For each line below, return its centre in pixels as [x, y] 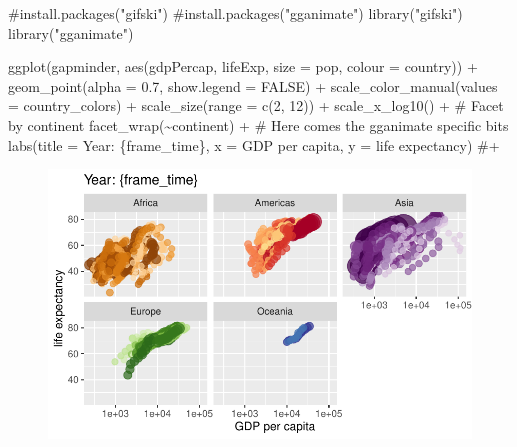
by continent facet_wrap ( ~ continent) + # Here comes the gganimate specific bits [258, 124]
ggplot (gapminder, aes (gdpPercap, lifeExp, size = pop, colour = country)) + [243, 66]
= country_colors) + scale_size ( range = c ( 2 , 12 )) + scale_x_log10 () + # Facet [256, 105]
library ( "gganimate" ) [71, 32]
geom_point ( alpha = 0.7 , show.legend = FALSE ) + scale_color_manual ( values [253, 85]
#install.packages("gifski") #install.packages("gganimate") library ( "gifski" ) [235, 13]
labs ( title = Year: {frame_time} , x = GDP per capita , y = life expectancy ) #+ [254, 144]
